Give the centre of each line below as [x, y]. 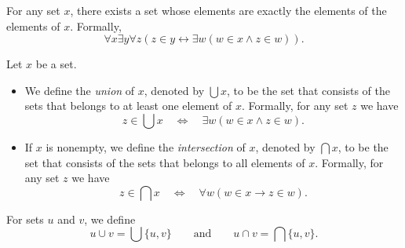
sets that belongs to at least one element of [128, 106]
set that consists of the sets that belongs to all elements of [165, 162]
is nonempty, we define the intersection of [146, 146]
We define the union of [80, 90]
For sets [25, 219]
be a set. [56, 64]
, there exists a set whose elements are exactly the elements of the [228, 10]
